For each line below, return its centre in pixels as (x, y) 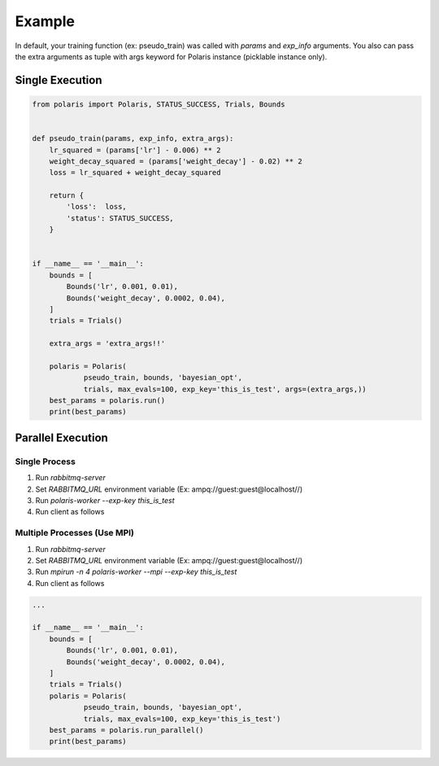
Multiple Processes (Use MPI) (74, 533)
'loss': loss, (97, 207)
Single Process (46, 462)
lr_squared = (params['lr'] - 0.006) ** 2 (135, 150)
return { (67, 196)
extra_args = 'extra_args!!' (107, 344)
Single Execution (59, 80)
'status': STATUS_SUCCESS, (120, 218)
